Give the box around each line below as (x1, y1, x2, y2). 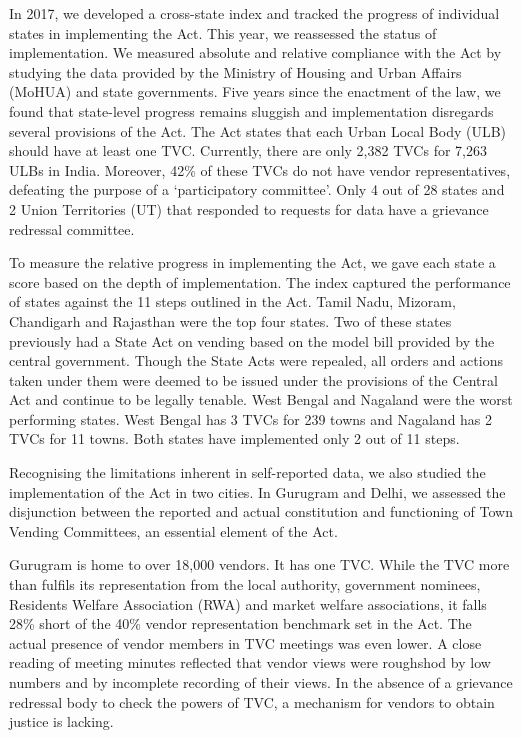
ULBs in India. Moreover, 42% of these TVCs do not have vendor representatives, (9, 159, 511, 180)
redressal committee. (9, 218, 135, 239)
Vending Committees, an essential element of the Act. (9, 520, 338, 541)
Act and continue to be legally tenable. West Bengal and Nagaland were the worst (9, 389, 513, 410)
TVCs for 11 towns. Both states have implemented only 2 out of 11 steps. (9, 428, 460, 449)
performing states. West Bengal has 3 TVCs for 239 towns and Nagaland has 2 (9, 408, 493, 429)
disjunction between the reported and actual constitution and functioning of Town (9, 501, 513, 522)
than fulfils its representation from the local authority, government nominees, (9, 574, 481, 595)
